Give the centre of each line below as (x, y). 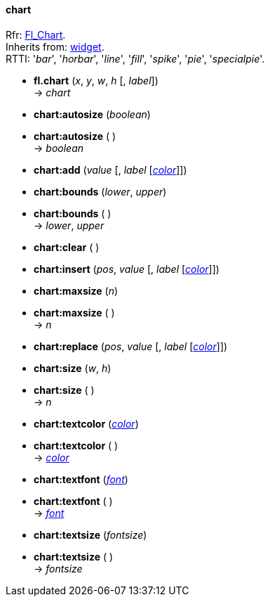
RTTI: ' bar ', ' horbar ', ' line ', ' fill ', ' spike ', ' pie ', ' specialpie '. (135, 58)
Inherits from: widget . (55, 46)
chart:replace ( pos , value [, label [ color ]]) (131, 346)
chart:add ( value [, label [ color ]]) (110, 169)
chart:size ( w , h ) (73, 368)
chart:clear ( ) (67, 247)
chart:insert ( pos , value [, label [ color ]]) (127, 269)
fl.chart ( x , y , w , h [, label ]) (96, 80)
